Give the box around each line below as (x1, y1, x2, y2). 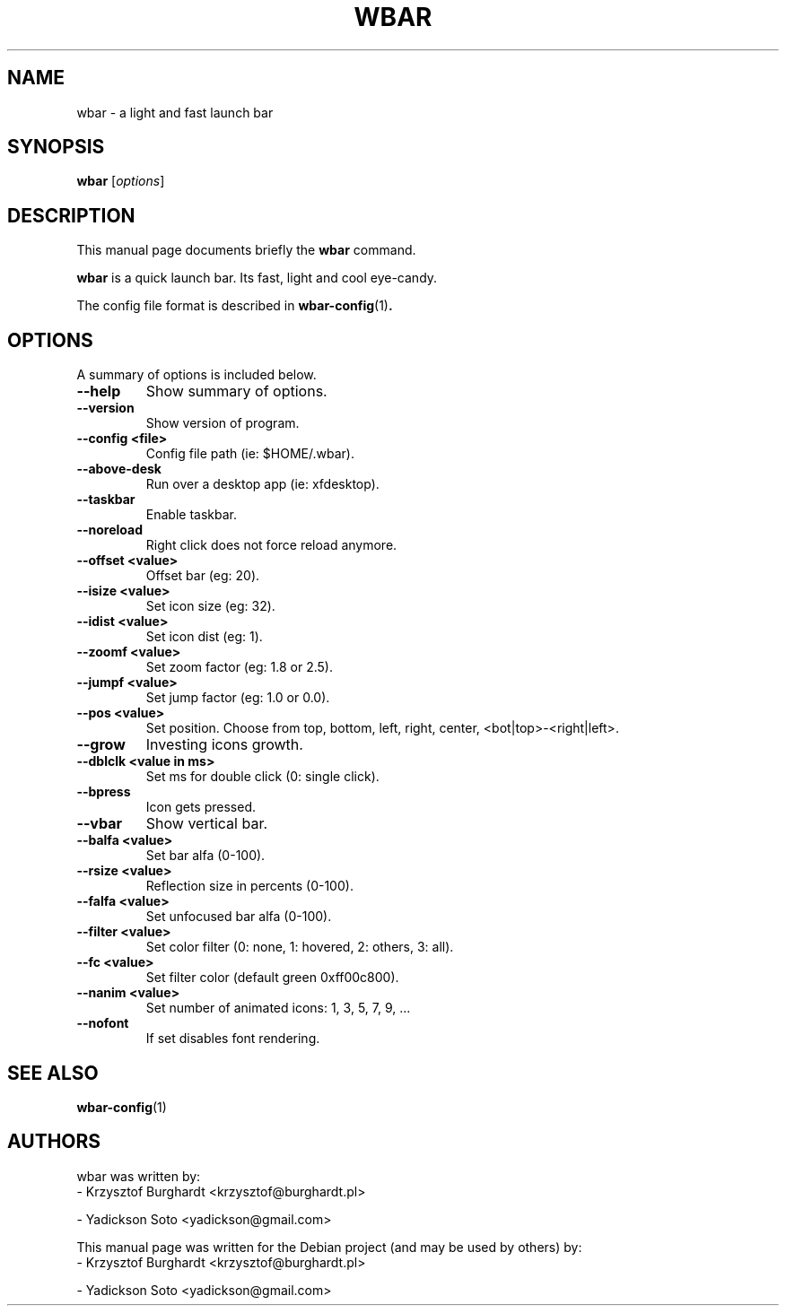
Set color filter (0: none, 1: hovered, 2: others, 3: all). (145, 939, 454, 955)
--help (76, 382, 121, 401)
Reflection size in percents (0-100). (145, 878, 354, 894)
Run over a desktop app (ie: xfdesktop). (145, 476, 380, 492)
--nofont (76, 1015, 129, 1031)
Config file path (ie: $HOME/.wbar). (145, 446, 354, 462)
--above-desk (76, 461, 162, 477)
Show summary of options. (145, 382, 327, 401)
